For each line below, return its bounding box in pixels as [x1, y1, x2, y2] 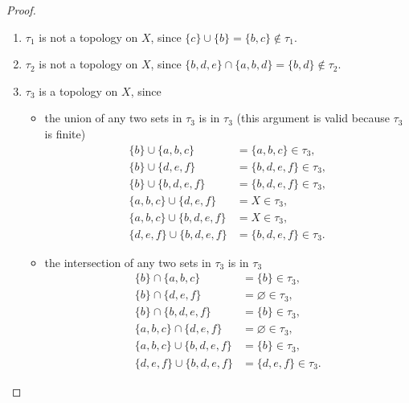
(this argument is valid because [236, 109, 390, 126]
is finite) [44, 125, 86, 142]
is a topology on [39, 82, 118, 99]
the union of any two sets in [44, 109, 182, 126]
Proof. [6, 2, 36, 18]
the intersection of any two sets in [44, 253, 211, 270]
